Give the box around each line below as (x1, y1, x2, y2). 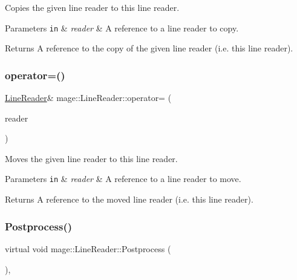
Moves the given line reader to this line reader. (5, 152, 178, 164)
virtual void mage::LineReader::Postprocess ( (5, 242, 171, 255)
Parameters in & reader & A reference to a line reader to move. (5, 172, 241, 185)
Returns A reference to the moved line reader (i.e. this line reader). (5, 193, 253, 206)
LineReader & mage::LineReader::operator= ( (5, 91, 172, 104)
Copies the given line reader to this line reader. (5, 1, 180, 13)
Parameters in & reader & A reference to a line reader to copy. (5, 21, 239, 34)
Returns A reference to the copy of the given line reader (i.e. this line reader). (5, 42, 293, 54)
